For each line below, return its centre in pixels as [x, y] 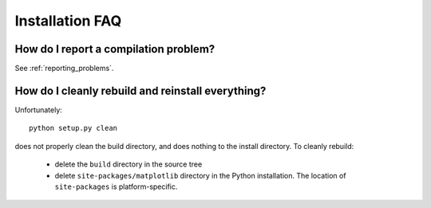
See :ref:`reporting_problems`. [64, 69]
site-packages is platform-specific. [116, 186]
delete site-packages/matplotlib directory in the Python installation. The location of [200, 175]
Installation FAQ [68, 21]
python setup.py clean [73, 128]
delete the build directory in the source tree [129, 164]
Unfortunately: [39, 110]
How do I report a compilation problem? [115, 49]
